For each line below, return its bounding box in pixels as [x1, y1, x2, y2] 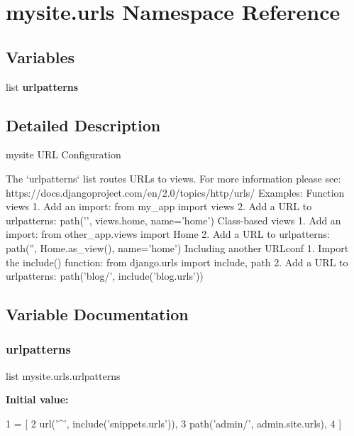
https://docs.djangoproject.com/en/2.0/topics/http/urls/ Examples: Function [6, 185, 345, 200]
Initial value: [6, 392, 69, 407]
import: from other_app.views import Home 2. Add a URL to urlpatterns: [6, 227, 330, 241]
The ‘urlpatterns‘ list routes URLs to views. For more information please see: [6, 170, 341, 185]
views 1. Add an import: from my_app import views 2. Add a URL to [6, 199, 312, 214]
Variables [6, 45, 75, 67]
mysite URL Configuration [6, 147, 121, 162]
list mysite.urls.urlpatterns [6, 368, 121, 383]
